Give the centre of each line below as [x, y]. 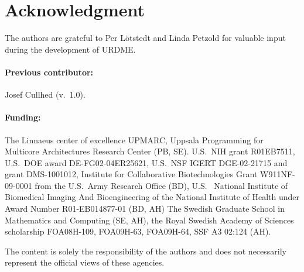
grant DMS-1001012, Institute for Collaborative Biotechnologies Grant [131, 174]
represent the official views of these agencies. [85, 262]
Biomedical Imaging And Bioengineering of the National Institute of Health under [152, 197]
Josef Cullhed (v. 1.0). [45, 94]
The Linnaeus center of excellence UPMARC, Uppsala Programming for [134, 140]
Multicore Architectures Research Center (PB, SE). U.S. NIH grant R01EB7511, [150, 151]
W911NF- [277, 174]
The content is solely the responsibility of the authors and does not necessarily [146, 251]
